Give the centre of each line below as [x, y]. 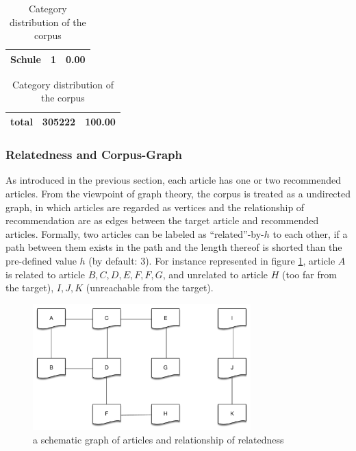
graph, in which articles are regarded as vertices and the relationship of [155, 207]
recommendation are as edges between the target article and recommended [162, 220]
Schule [26, 59]
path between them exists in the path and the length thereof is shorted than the [174, 247]
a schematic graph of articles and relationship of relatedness [158, 439]
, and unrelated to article [215, 274]
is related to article [46, 274]
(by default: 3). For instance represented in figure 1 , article [212, 260]
